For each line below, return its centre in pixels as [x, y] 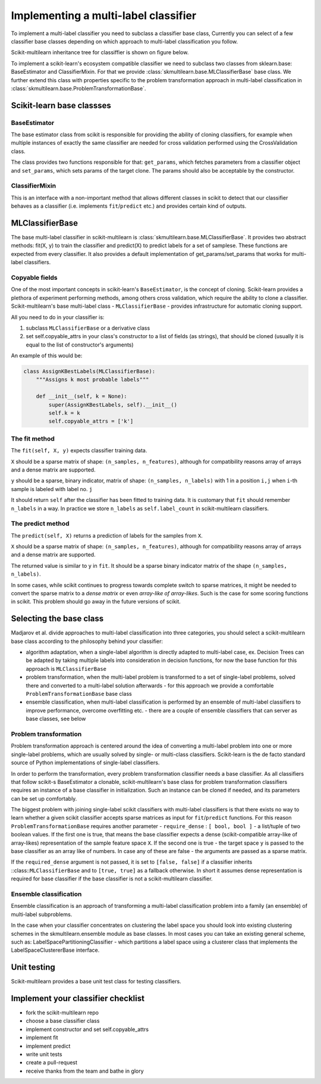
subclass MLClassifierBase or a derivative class [88, 328]
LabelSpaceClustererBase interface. [55, 950]
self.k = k [64, 413]
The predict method [40, 524]
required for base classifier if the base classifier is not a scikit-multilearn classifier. [112, 879]
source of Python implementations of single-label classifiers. [85, 763]
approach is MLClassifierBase [66, 668]
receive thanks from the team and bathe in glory [85, 1071]
